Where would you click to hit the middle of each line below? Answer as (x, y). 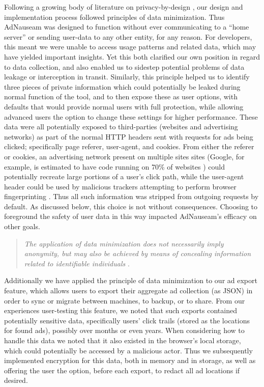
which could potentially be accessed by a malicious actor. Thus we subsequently (128, 350)
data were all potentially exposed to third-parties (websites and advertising (121, 127)
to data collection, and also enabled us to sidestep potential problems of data (124, 66)
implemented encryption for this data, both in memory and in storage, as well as (130, 360)
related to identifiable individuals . (77, 263)
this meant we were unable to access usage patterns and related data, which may (130, 47)
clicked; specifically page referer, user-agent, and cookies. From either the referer (129, 146)
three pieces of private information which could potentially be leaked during (122, 86)
